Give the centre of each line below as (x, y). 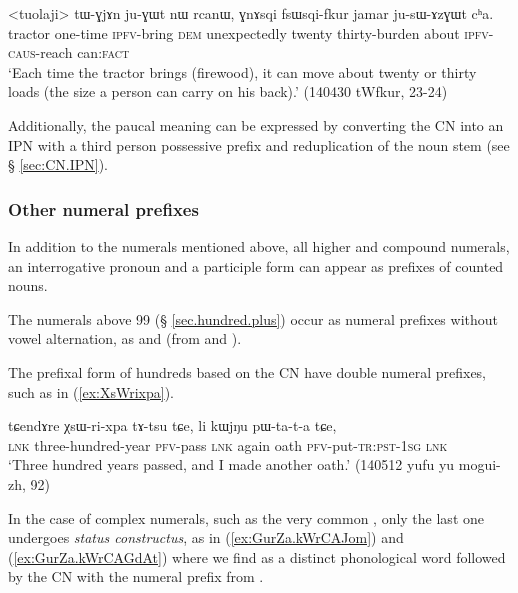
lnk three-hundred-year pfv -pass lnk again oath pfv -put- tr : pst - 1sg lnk (228, 444)
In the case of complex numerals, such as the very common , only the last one (246, 517)
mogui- (479, 464)
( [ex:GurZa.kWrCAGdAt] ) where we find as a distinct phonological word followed (257, 556)
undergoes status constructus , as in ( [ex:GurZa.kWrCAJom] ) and (206, 537)
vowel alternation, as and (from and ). (125, 338)
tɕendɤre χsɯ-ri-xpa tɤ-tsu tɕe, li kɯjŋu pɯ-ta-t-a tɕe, (172, 425)
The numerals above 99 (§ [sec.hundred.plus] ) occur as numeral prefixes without (253, 318)
